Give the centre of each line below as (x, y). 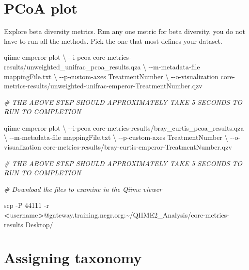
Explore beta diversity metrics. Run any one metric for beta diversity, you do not (124, 31)
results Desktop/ (29, 224)
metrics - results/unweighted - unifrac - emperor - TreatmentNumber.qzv (103, 86)
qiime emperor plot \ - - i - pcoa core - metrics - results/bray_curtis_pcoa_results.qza (124, 127)
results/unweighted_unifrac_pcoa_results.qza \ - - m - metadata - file (102, 66)
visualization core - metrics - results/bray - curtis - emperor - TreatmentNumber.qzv (118, 147)
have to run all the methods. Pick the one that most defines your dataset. (113, 41)
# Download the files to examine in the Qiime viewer (83, 189)
